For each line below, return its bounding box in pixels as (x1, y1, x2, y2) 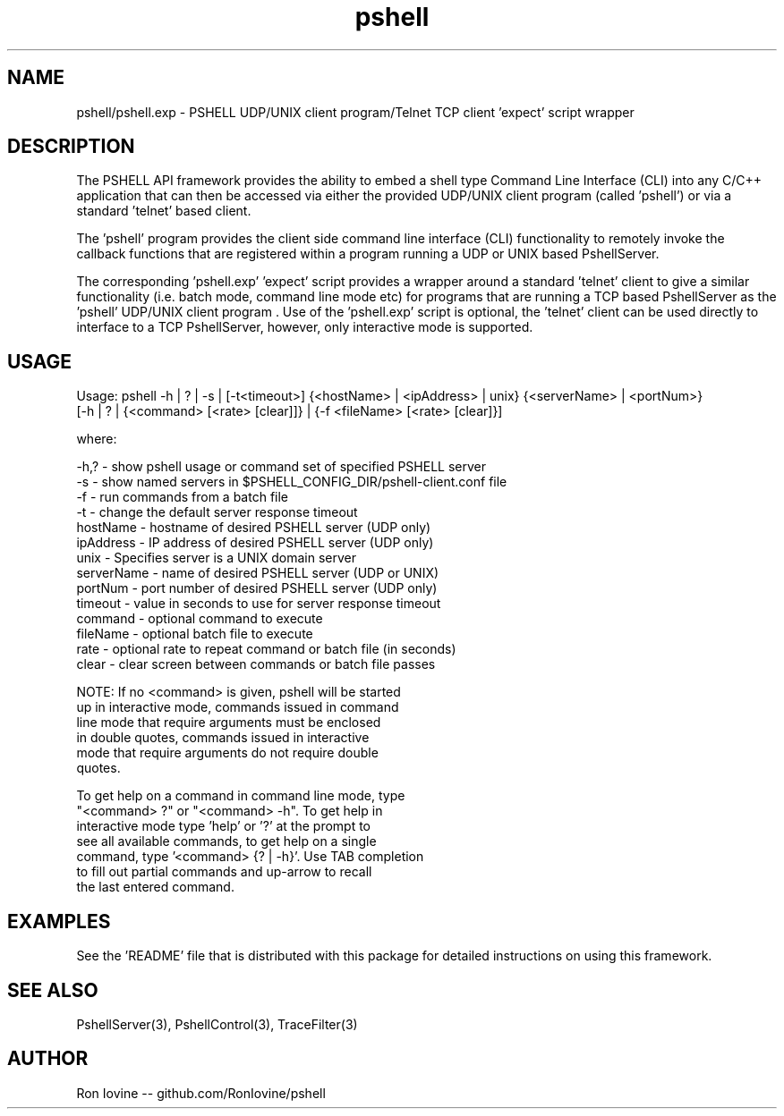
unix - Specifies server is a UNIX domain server (76, 550, 356, 566)
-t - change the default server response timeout (76, 504, 358, 520)
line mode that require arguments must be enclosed (76, 714, 381, 731)
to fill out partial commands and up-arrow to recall (76, 864, 372, 880)
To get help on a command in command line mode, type (76, 788, 405, 804)
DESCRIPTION (7, 135, 135, 158)
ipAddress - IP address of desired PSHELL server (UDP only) (76, 535, 434, 551)
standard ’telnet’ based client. (76, 203, 251, 219)
